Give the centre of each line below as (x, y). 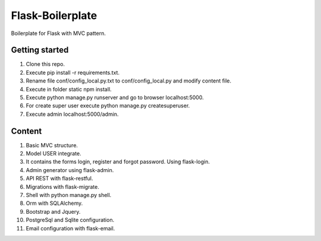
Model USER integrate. (53, 154)
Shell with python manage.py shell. (69, 195)
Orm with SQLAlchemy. (54, 203)
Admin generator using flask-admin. (70, 170)
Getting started (40, 50)
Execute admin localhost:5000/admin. (72, 114)
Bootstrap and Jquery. (53, 211)
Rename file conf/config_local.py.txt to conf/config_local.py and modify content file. (129, 81)
